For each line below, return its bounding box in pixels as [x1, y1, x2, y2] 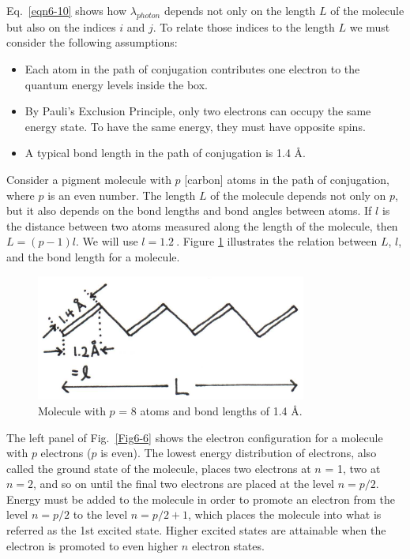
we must [349, 18, 390, 35]
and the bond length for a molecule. [6, 248, 180, 264]
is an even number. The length [47, 186, 196, 203]
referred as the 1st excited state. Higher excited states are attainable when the [6, 522, 386, 538]
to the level [73, 506, 128, 523]
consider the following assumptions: [6, 34, 178, 51]
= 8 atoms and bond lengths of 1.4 [118, 402, 288, 418]
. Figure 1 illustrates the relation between [176, 233, 378, 249]
